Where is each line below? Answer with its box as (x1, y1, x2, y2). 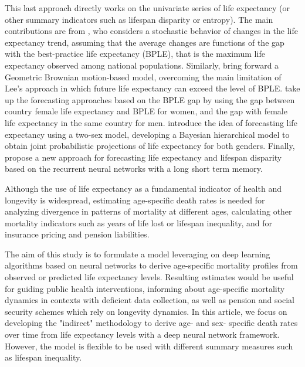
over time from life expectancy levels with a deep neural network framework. (5, 328, 280, 341)
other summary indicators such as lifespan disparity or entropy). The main (5, 13, 273, 25)
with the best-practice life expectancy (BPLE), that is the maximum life (5, 47, 265, 60)
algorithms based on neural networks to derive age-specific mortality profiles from (5, 259, 298, 271)
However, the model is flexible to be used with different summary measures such (5, 339, 293, 352)
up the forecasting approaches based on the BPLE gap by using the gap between (5, 93, 295, 106)
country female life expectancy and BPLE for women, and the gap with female (5, 105, 287, 117)
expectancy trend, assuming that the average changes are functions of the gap (5, 36, 284, 48)
